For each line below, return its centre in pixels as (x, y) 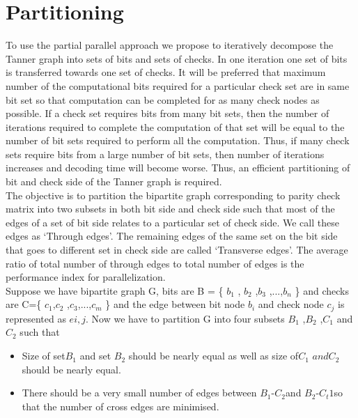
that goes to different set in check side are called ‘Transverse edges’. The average (177, 250)
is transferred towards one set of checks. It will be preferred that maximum (166, 72)
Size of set (44, 356)
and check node (291, 304)
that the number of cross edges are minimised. (120, 406)
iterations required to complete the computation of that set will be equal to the (175, 126)
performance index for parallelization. (86, 277)
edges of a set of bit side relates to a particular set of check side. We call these (172, 222)
